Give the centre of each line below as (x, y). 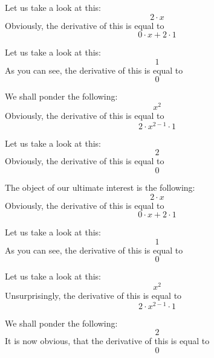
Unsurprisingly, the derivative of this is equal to (93, 295)
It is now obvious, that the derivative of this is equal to (107, 341)
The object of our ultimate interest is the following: (100, 187)
